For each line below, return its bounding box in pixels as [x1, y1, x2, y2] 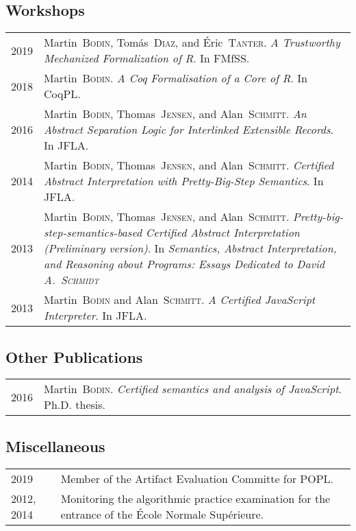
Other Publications [5, 346, 143, 367]
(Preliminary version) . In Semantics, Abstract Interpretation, [44, 240, 337, 257]
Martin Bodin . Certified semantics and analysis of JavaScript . [44, 381, 342, 397]
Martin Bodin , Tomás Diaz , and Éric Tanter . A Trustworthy [44, 34, 340, 51]
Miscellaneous [5, 435, 105, 456]
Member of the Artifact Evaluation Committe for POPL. [60, 470, 334, 486]
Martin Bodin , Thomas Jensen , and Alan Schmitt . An [44, 106, 307, 122]
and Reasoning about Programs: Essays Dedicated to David [44, 256, 325, 272]
